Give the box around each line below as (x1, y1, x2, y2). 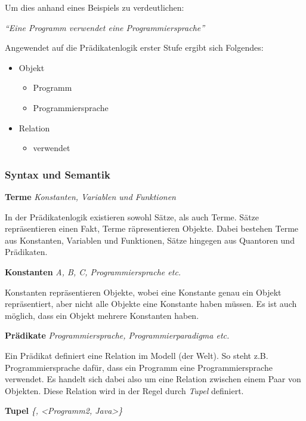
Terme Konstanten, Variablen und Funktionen (5, 190, 176, 202)
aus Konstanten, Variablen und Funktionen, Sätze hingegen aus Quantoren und (5, 233, 295, 246)
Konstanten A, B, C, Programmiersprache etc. (5, 265, 181, 278)
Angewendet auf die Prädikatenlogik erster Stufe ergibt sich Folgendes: (5, 41, 264, 54)
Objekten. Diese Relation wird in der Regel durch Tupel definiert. (5, 384, 244, 397)
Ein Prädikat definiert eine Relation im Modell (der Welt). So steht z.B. (5, 349, 268, 361)
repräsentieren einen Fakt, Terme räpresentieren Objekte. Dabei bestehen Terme (5, 222, 299, 235)
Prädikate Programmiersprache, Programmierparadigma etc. (5, 329, 230, 342)
